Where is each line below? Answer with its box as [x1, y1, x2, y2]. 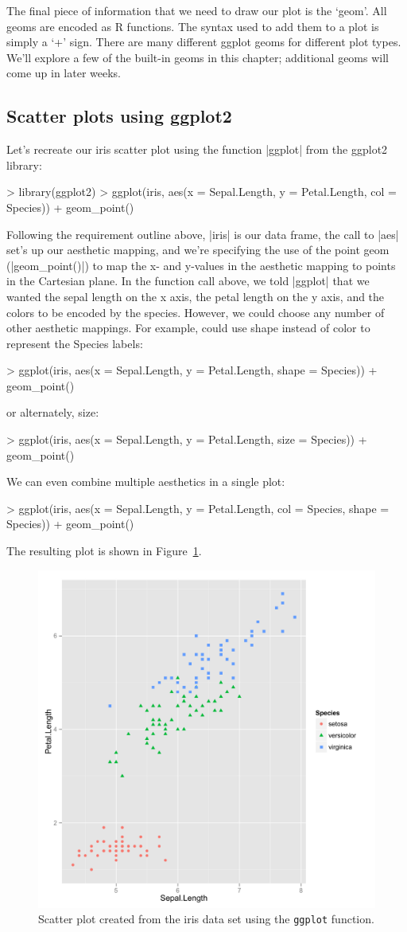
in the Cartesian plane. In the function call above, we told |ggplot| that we [6, 272, 370, 289]
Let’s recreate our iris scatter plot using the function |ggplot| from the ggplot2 [6, 141, 388, 158]
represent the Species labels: [6, 335, 143, 351]
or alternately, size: [6, 404, 99, 421]
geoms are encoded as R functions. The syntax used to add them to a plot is [6, 18, 379, 34]
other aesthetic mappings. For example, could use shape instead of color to [6, 319, 370, 336]
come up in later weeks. [6, 65, 121, 81]
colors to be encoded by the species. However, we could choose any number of [6, 303, 385, 320]
